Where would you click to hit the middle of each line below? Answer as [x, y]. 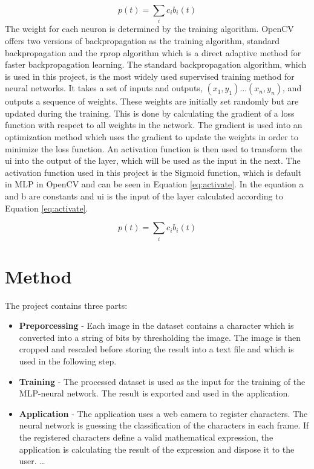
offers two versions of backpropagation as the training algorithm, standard [142, 40]
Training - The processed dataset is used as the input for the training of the [162, 381]
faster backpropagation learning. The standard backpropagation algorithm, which [156, 64]
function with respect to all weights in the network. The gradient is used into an [154, 125]
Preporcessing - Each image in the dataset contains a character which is [156, 325]
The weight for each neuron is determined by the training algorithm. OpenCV [149, 29]
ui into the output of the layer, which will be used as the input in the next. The [153, 160]
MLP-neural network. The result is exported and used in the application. [155, 393]
